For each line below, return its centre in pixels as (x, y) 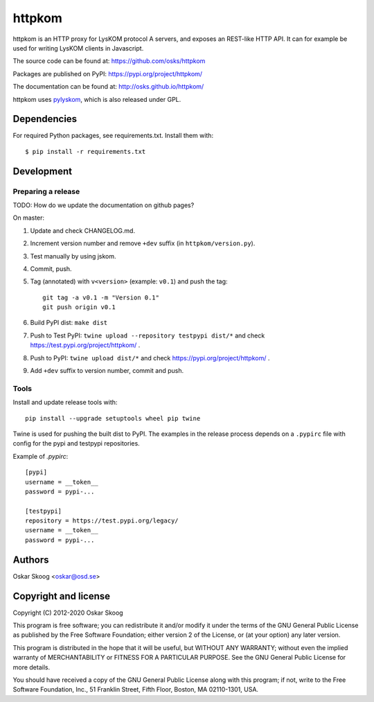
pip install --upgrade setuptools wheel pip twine (113, 418)
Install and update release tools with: (65, 403)
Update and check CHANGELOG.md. (82, 230)
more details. (32, 667)
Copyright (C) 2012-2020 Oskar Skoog (68, 613)
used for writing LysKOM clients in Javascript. (78, 48)
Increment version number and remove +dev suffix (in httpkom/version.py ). (143, 243)
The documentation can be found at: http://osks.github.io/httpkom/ (108, 87)
